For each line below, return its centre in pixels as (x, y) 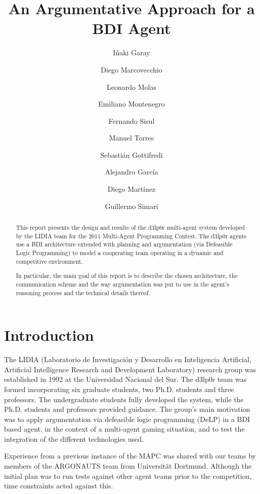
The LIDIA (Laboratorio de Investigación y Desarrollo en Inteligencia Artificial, (128, 359)
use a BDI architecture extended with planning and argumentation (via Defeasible (124, 244)
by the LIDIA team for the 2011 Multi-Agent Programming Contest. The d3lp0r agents (131, 236)
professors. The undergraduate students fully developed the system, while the (124, 399)
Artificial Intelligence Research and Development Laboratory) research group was (130, 369)
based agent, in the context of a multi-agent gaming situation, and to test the (124, 429)
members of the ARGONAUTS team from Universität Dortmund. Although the (128, 466)
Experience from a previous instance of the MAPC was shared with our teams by (130, 456)
